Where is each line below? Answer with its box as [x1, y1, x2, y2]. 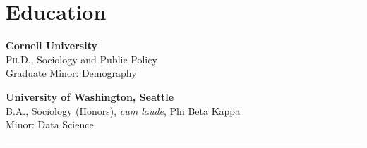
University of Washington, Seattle [6, 89, 174, 104]
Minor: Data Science [6, 117, 94, 132]
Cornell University [6, 38, 97, 53]
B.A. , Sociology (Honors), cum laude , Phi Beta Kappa [6, 103, 241, 118]
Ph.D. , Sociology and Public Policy [6, 51, 157, 66]
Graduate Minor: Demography [6, 66, 137, 80]
